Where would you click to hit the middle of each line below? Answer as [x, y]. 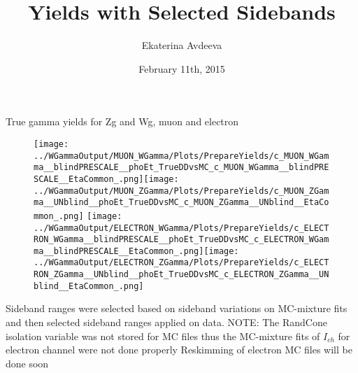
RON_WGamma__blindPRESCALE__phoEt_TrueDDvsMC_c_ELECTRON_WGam [181, 240]
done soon [27, 363]
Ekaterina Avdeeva [182, 45]
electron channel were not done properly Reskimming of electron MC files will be [179, 350]
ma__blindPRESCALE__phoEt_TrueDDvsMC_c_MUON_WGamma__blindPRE [181, 168]
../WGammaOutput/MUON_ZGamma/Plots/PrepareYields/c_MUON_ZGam [181, 191]
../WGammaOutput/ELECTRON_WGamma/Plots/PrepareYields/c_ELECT [181, 228]
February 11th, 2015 [182, 68]
